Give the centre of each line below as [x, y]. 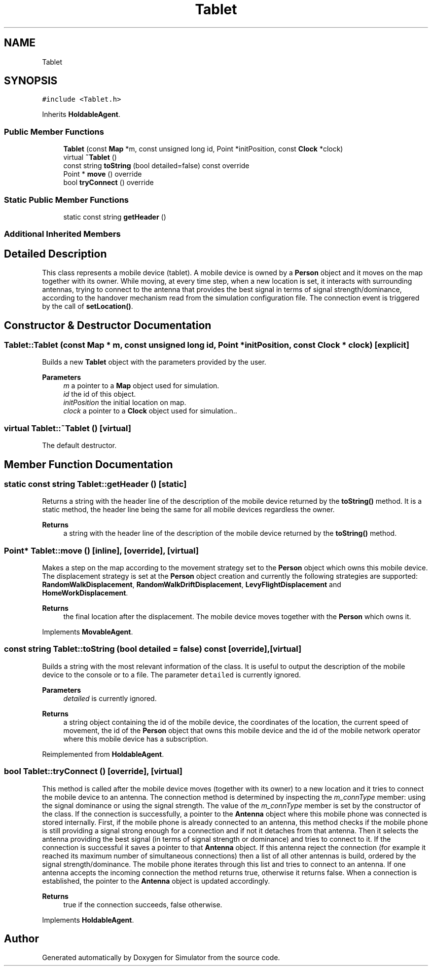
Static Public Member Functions [67, 200]
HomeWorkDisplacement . [85, 593]
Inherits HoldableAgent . [81, 114]
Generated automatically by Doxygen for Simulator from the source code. [161, 958]
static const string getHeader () [115, 217]
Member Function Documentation [89, 464]
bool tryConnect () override [108, 183]
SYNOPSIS [31, 81]
